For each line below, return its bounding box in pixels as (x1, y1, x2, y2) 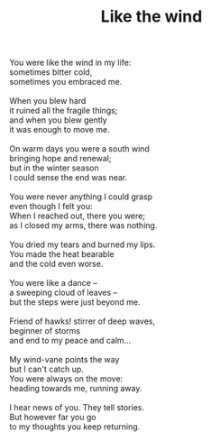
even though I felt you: (9, 201, 93, 212)
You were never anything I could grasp (9, 191, 153, 202)
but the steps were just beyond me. (9, 297, 141, 308)
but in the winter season (9, 162, 99, 173)
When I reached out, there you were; (9, 210, 146, 222)
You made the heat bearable (9, 249, 115, 260)
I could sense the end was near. (9, 172, 128, 183)
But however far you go (9, 412, 96, 423)
